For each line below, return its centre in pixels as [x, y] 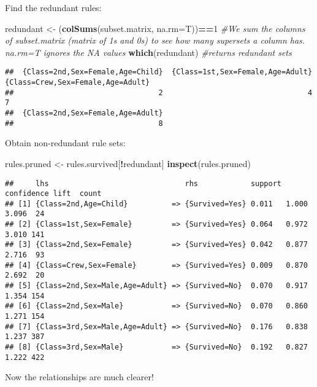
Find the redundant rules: [53, 7]
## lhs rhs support [143, 183]
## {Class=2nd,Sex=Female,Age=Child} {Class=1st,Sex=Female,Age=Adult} [159, 72]
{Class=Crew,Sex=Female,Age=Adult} [78, 83]
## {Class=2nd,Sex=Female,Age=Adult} [84, 113]
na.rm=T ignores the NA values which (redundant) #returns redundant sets [148, 52]
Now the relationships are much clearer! [79, 377]
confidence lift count [53, 194]
